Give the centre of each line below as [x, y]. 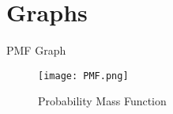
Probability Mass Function [102, 101]
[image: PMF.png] [83, 76]
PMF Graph [36, 50]
